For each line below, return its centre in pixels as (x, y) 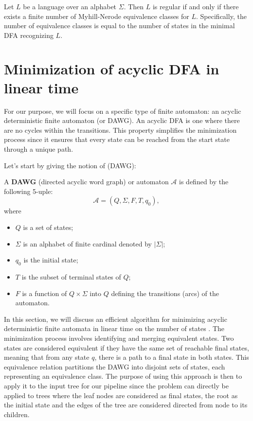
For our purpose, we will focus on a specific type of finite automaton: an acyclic (123, 111)
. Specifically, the (221, 16)
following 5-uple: (28, 191)
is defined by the (204, 182)
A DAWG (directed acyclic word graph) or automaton (86, 182)
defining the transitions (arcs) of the (165, 293)
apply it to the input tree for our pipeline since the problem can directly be (116, 385)
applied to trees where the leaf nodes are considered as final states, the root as (121, 395)
